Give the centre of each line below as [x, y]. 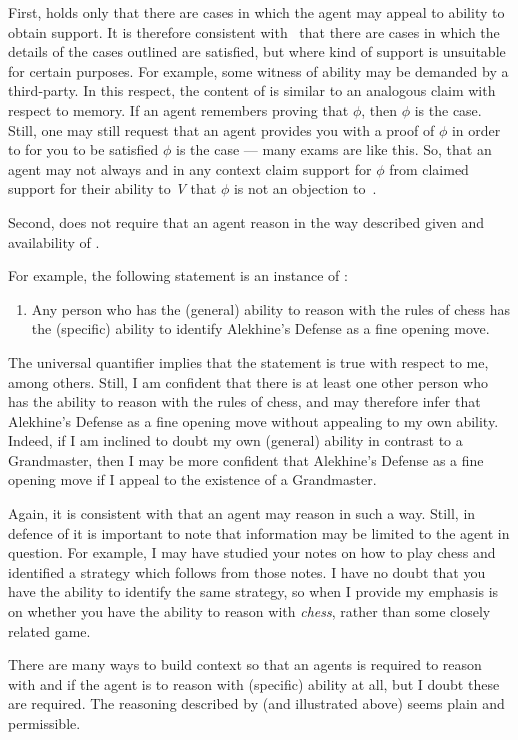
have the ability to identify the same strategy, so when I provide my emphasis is [253, 591]
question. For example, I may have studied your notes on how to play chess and [252, 552]
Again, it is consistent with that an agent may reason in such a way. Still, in [242, 513]
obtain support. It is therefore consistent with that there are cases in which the [254, 31]
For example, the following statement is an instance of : [178, 275]
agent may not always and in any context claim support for [190, 168]
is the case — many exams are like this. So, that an [333, 149]
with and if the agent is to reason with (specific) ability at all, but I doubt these [254, 683]
